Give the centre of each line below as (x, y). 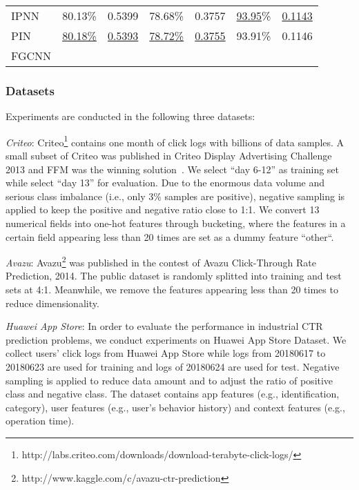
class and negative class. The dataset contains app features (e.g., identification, (173, 394)
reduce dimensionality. (52, 303)
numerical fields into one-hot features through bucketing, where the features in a (176, 223)
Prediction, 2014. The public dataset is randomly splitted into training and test (174, 276)
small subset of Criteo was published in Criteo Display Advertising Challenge (169, 156)
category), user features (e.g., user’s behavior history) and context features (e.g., (175, 407)
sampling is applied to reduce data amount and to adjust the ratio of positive (169, 380)
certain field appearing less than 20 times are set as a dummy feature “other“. (170, 236)
